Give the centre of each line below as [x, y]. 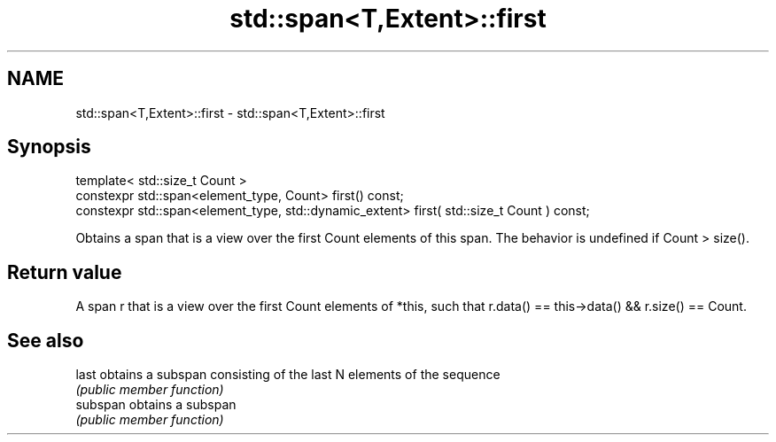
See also [46, 340]
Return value [65, 272]
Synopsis [49, 147]
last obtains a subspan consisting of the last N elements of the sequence [288, 375]
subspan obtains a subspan [156, 405]
